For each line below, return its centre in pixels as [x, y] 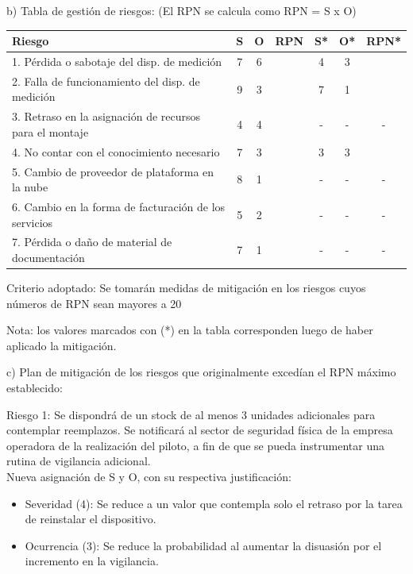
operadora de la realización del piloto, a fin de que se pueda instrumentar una [195, 445]
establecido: [35, 388]
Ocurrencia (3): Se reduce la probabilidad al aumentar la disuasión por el [203, 545]
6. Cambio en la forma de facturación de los [119, 206]
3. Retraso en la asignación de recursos [106, 116]
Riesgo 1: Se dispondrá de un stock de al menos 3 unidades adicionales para [191, 414]
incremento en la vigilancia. [92, 561]
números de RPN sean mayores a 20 [94, 303]
